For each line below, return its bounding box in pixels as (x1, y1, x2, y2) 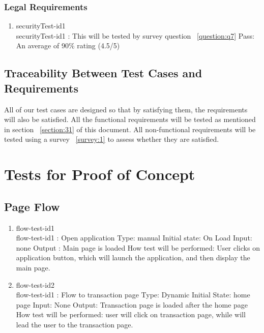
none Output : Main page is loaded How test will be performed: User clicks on (16, 242, 260, 253)
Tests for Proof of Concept (4, 164, 195, 185)
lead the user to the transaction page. (16, 319, 133, 329)
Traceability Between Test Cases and (4, 65, 202, 81)
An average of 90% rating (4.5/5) (16, 40, 120, 51)
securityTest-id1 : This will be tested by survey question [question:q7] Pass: (16, 30, 254, 41)
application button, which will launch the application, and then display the (16, 252, 250, 263)
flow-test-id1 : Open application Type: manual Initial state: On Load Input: (16, 232, 252, 243)
